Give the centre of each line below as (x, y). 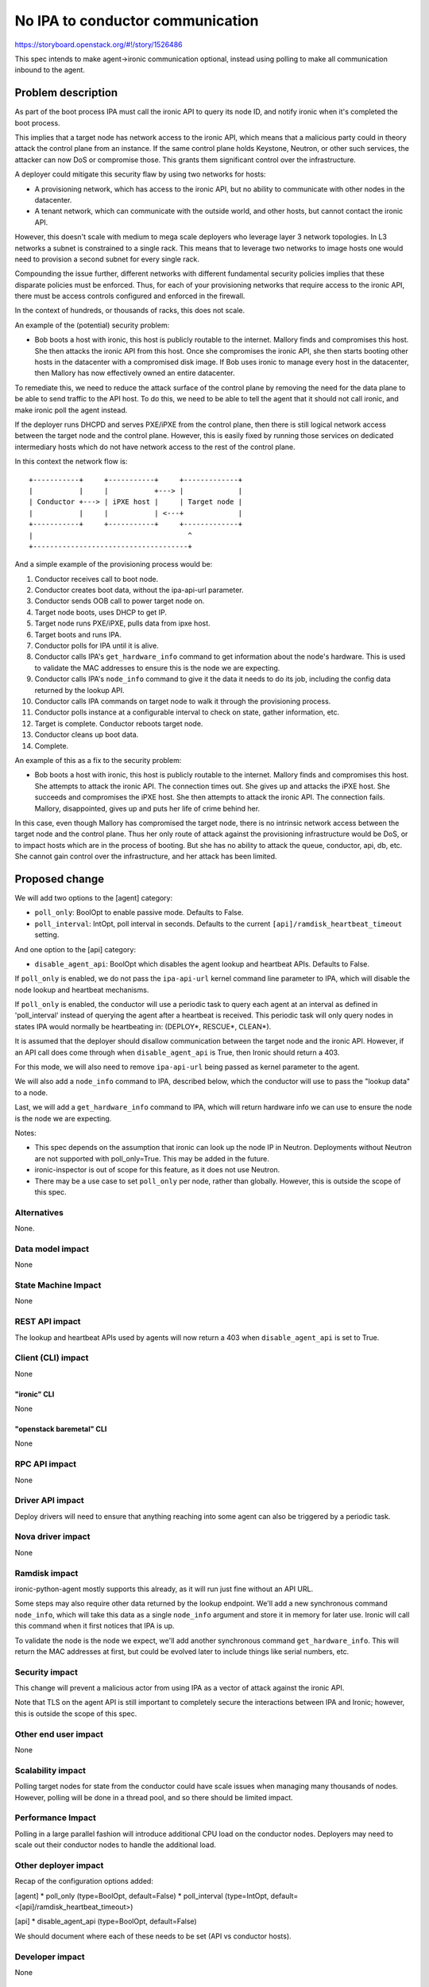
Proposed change (60, 879)
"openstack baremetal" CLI (61, 1429)
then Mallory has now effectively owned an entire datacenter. (135, 373)
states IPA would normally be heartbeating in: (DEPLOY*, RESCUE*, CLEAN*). (143, 1026)
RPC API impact (46, 1464)
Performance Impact (56, 1818)
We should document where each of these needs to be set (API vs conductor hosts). (153, 1936)
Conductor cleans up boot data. (87, 734)
